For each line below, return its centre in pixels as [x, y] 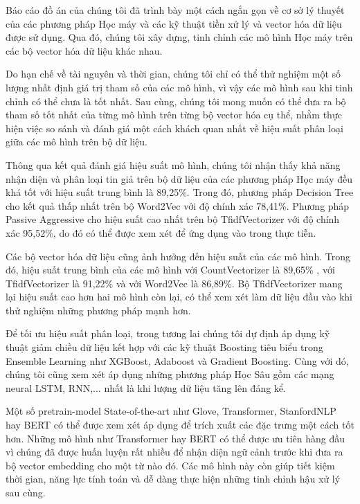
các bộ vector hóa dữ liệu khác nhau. [84, 50]
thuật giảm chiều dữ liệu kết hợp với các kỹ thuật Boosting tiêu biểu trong [164, 347]
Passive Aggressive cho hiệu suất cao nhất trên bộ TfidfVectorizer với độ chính [173, 219]
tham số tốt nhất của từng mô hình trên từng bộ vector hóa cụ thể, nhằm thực [174, 115]
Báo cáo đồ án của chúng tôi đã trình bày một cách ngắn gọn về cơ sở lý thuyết [175, 10]
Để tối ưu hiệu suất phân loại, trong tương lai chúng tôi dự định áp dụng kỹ [168, 333]
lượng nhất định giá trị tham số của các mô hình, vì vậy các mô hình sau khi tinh [179, 87]
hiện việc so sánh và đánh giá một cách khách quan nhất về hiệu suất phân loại [174, 128]
